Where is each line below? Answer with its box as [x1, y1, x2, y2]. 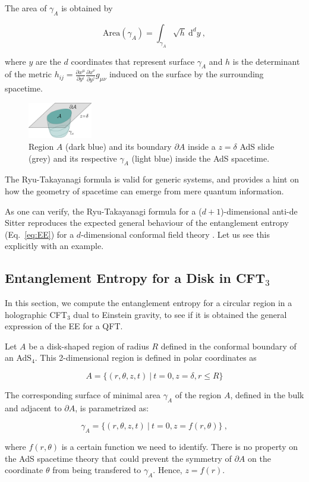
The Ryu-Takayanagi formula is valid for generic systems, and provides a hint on [5, 173, 299, 185]
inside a [188, 140, 216, 152]
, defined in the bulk [230, 389, 304, 401]
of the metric [5, 68, 52, 80]
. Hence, [153, 464, 182, 476]
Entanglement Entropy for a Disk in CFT [5, 269, 266, 287]
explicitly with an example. [5, 240, 104, 252]
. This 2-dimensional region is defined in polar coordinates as [34, 351, 257, 364]
